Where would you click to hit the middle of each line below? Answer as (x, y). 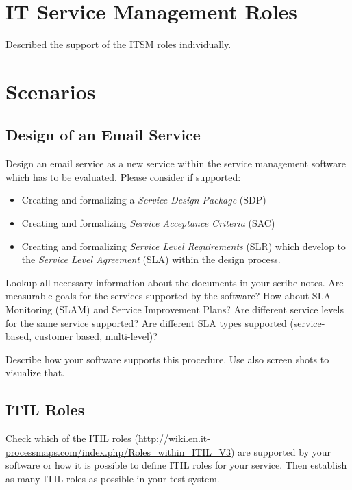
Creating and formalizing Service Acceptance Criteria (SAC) (148, 223)
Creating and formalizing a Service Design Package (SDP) (144, 200)
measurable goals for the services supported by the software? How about (158, 296)
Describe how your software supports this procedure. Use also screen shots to (167, 359)
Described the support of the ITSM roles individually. (118, 44)
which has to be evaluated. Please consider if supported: (123, 176)
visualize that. (35, 372)
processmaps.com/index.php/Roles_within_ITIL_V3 (118, 451)
